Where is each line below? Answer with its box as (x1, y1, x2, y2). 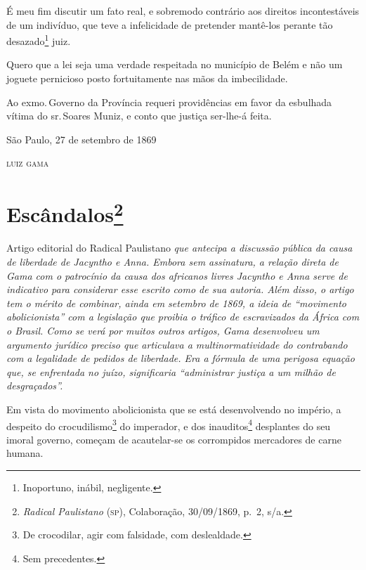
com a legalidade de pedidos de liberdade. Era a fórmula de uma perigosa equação (6, 351, 355, 365)
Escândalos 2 (6, 197, 124, 228)
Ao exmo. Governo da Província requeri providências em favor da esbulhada (6, 94, 332, 109)
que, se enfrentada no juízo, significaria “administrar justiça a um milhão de (6, 364, 336, 379)
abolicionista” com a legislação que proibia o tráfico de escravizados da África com (6, 309, 360, 324)
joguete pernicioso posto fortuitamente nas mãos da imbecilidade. (6, 71, 288, 86)
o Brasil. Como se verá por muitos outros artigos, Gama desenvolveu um (6, 323, 320, 338)
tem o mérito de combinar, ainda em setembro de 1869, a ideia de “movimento (6, 295, 347, 310)
